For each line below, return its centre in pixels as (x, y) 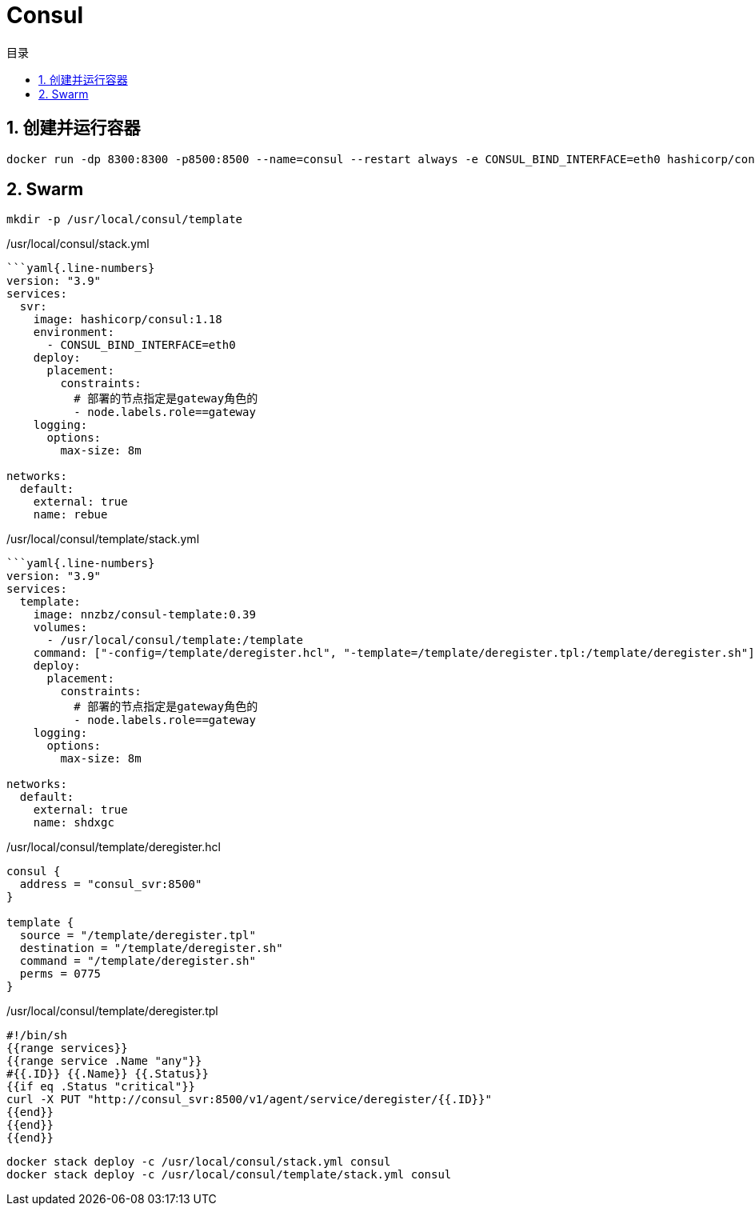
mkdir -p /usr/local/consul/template (125, 220)
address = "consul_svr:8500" (111, 884)
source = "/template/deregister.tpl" (138, 936)
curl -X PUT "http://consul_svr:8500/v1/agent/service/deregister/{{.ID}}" (249, 1100)
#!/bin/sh (37, 1036)
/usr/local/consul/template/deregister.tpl (112, 1011)
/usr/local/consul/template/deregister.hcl (114, 847)
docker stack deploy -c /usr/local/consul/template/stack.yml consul (229, 1175)
